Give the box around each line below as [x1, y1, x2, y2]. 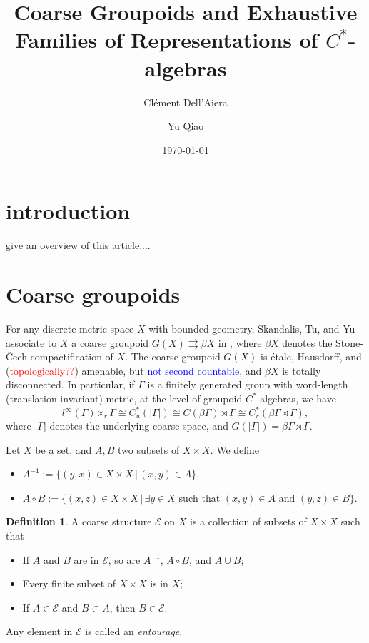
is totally [282, 363, 321, 378]
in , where [218, 335, 262, 350]
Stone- [335, 335, 363, 350]
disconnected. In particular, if [6, 377, 135, 392]
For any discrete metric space [6, 320, 134, 335]
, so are [108, 552, 141, 567]
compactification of [30, 349, 113, 364]
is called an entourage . [85, 624, 183, 639]
